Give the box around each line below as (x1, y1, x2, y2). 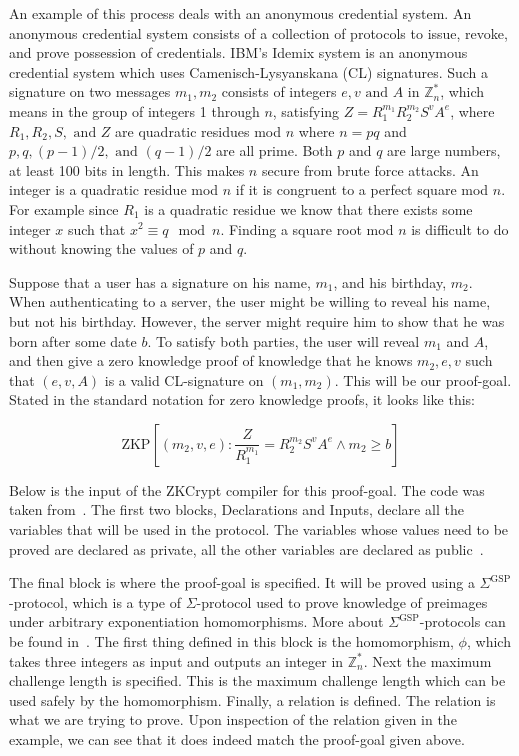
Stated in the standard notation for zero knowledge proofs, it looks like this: (9, 389, 476, 410)
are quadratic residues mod (115, 120, 282, 141)
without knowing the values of (9, 238, 194, 259)
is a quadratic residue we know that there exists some (144, 198, 473, 219)
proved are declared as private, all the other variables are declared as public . (9, 538, 484, 559)
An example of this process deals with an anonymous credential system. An (9, 3, 472, 23)
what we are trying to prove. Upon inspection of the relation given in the (9, 709, 457, 730)
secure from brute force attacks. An (261, 159, 479, 180)
